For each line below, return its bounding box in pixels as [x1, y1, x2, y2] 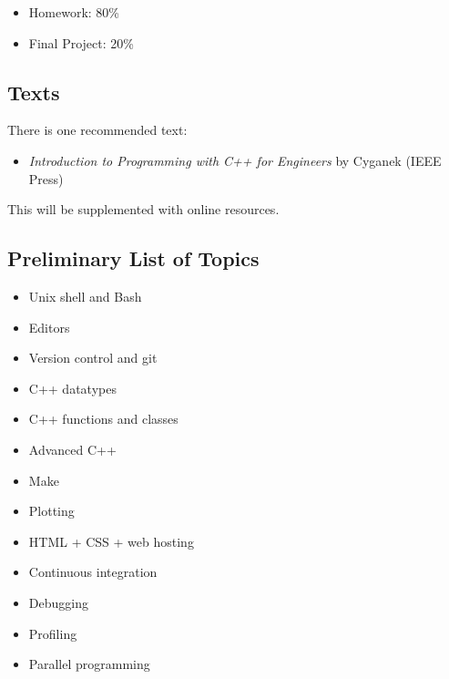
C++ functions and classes [28, 409, 179, 428]
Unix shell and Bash [28, 286, 142, 305]
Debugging [28, 592, 88, 612]
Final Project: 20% [28, 33, 134, 52]
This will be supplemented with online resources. [7, 200, 280, 219]
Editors [28, 317, 70, 336]
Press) [28, 169, 64, 188]
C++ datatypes [28, 378, 117, 397]
